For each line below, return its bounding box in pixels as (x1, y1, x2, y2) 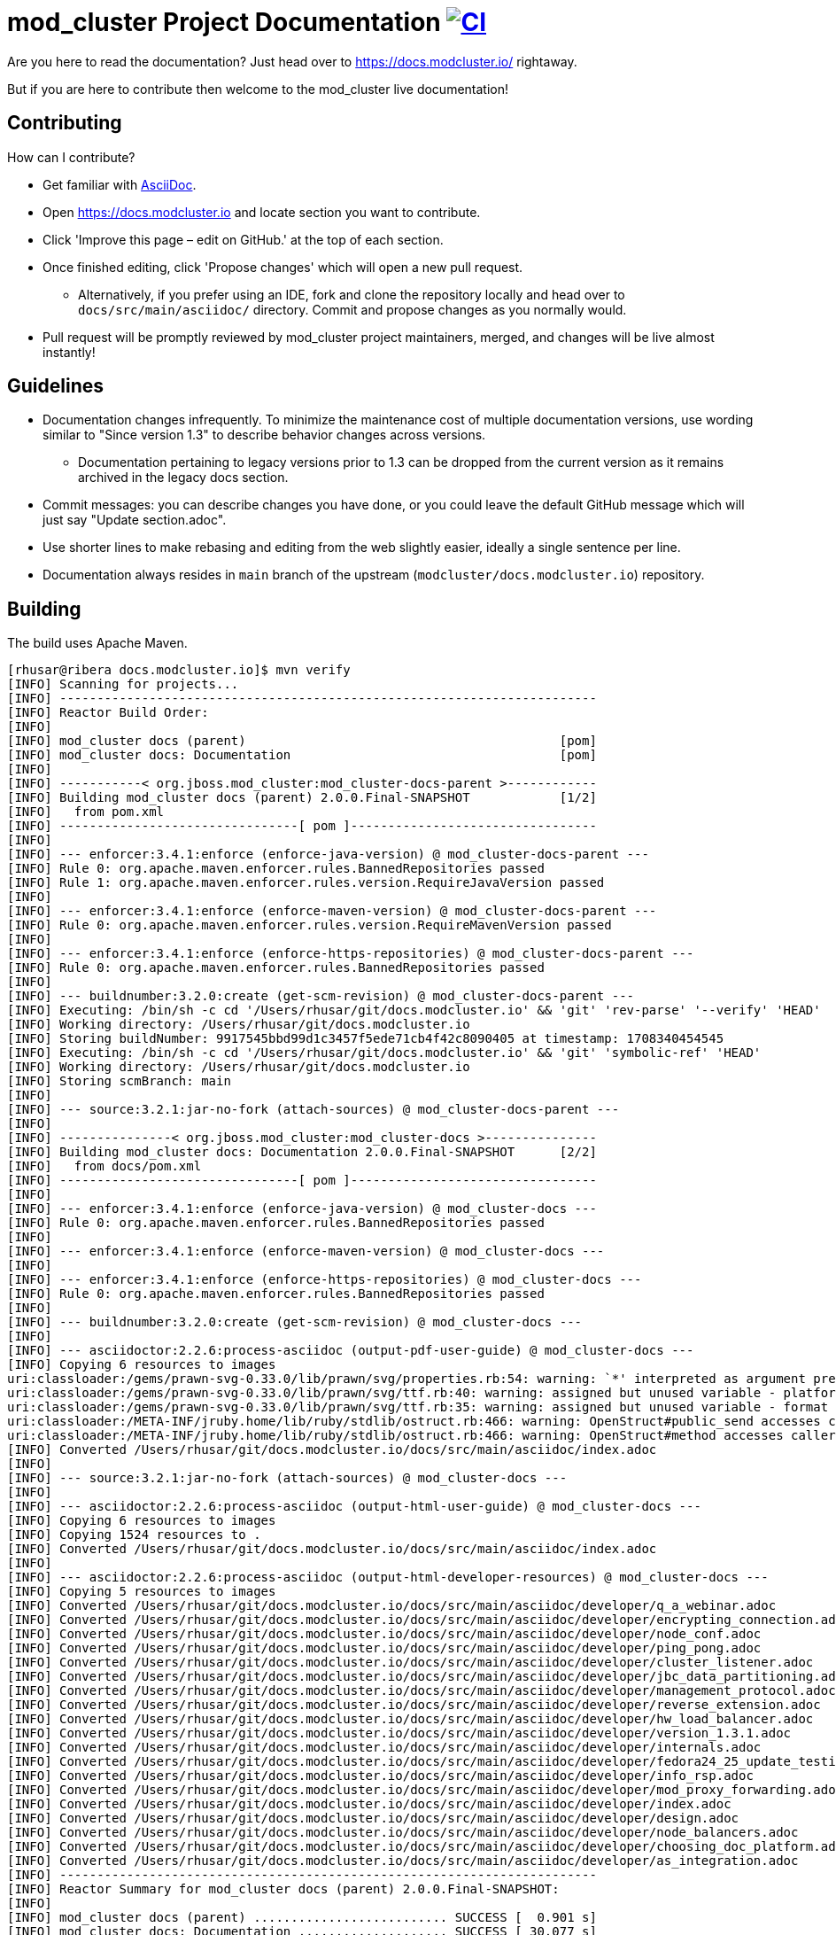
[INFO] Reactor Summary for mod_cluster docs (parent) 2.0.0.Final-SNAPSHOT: (7, 1882, 560, 1897)
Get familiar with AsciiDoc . (43, 176, 197, 192)
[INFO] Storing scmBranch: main (7, 1074, 231, 1089)
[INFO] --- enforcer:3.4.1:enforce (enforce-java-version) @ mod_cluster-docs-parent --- (7, 847, 649, 862)
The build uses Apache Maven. (7, 635, 188, 651)
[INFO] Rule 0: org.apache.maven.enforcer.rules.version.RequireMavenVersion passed (7, 918, 612, 933)
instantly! (43, 344, 96, 360)
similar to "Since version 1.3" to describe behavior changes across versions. (43, 427, 486, 443)
